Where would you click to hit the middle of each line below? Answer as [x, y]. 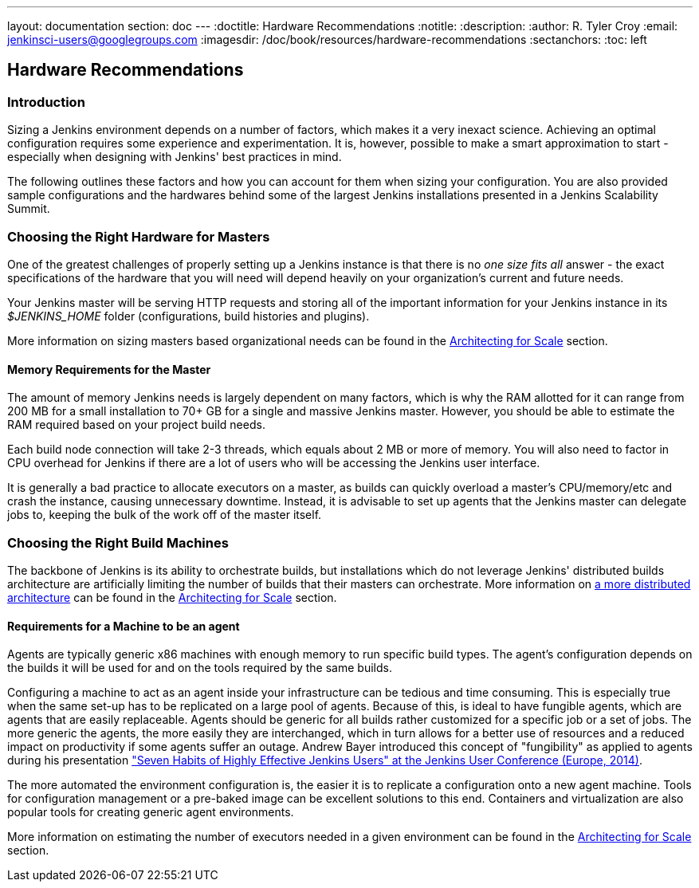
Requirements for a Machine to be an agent [124, 626]
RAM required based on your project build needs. [136, 425]
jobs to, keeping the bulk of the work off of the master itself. [165, 515]
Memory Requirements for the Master [109, 369]
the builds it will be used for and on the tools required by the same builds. [200, 668]
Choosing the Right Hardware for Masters [139, 236]
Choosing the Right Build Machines [118, 542]
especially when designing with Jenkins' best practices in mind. [175, 157]
